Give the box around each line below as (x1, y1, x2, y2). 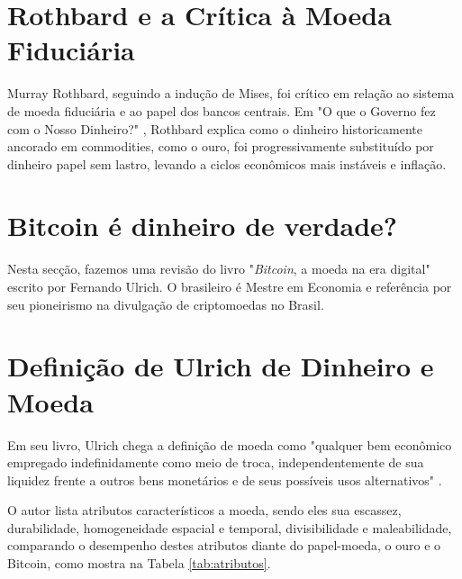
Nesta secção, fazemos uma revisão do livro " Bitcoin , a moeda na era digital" (7, 259, 430, 278)
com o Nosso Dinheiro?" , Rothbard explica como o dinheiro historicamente (7, 119, 422, 138)
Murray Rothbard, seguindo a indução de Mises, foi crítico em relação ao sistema (7, 84, 455, 103)
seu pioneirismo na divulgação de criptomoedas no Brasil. (7, 294, 324, 313)
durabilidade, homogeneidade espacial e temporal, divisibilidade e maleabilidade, (7, 518, 452, 537)
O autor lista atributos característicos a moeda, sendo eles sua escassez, (7, 501, 402, 520)
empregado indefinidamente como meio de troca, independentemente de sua (7, 453, 424, 472)
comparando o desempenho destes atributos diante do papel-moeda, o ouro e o (7, 536, 441, 555)
